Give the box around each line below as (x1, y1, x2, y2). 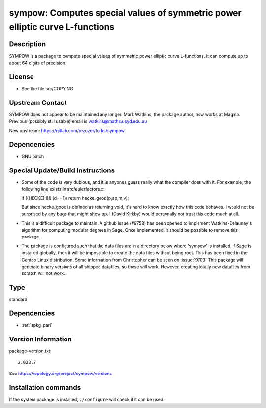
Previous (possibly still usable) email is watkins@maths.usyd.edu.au (9, 118, 147, 124)
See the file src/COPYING (21, 86, 73, 92)
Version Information (9, 335, 72, 343)
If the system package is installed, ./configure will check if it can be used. (9, 396, 165, 402)
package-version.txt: (9, 348, 52, 354)
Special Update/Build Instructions (9, 166, 115, 174)
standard (9, 296, 28, 303)
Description (9, 40, 46, 48)
